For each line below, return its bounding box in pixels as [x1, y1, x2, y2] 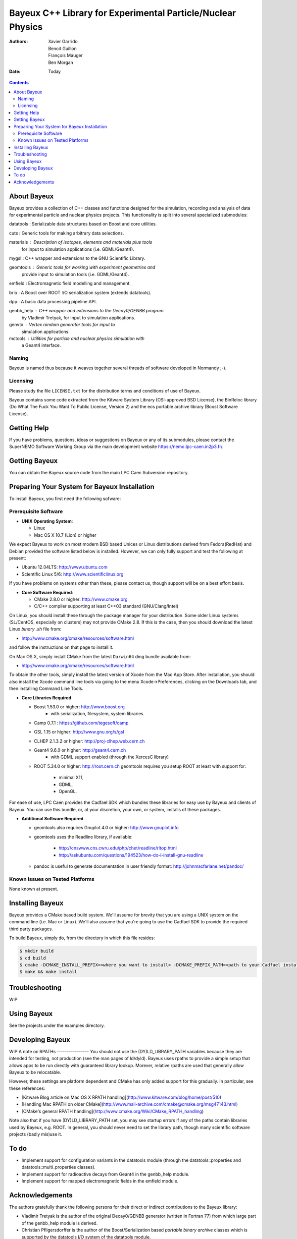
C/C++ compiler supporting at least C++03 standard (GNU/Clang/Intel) [34, 603, 179, 609]
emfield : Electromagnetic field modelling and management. [9, 281, 131, 286]
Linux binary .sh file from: [9, 626, 62, 632]
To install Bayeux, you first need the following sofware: [9, 496, 121, 502]
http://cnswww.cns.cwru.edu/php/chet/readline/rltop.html [58, 845, 177, 851]
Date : [9, 68, 21, 74]
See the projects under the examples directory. [9, 1022, 105, 1028]
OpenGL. [58, 788, 77, 794]
